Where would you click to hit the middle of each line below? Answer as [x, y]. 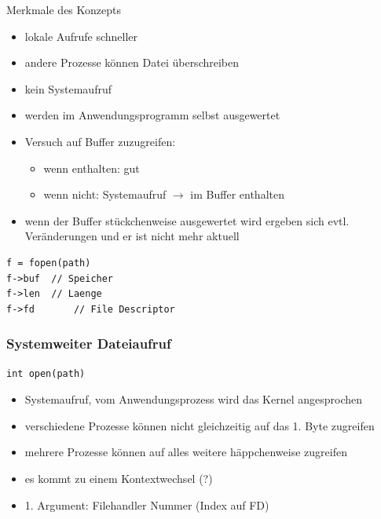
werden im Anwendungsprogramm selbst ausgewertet [152, 115]
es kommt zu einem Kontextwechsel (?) [119, 478]
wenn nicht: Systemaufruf [105, 194]
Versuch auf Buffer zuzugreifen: [100, 141]
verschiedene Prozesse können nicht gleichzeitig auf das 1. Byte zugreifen [200, 425]
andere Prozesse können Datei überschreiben [132, 62]
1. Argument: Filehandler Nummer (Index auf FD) [147, 504]
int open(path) [46, 373]
